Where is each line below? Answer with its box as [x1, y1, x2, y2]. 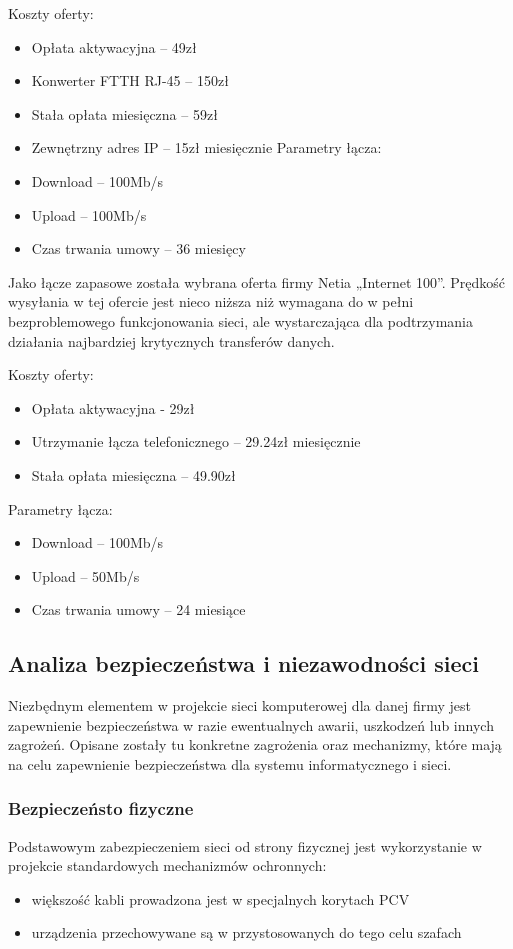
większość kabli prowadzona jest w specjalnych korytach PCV [31, 888, 410, 909]
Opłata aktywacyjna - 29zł [31, 397, 195, 418]
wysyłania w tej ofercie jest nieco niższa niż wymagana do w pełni [8, 291, 414, 312]
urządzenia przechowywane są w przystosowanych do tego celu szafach [31, 922, 462, 943]
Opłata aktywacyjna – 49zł [31, 36, 197, 57]
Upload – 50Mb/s [31, 565, 140, 586]
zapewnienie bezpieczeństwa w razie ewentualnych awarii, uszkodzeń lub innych [8, 714, 494, 735]
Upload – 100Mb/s [31, 204, 147, 225]
